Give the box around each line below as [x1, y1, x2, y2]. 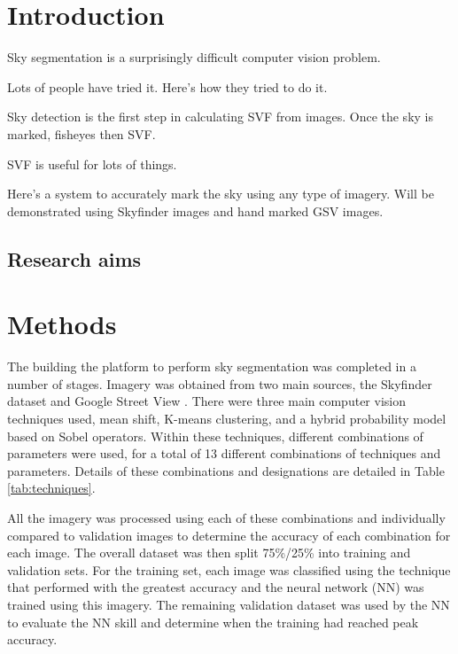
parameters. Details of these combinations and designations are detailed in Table [7, 461, 445, 479]
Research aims [7, 245, 142, 272]
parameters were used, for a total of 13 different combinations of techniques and [7, 444, 441, 463]
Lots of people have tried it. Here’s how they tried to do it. [7, 77, 328, 96]
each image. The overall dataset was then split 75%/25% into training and [7, 543, 411, 562]
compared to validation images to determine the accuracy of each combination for [7, 526, 451, 544]
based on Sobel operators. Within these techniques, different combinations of [7, 426, 423, 445]
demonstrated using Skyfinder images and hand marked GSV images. [7, 201, 384, 220]
